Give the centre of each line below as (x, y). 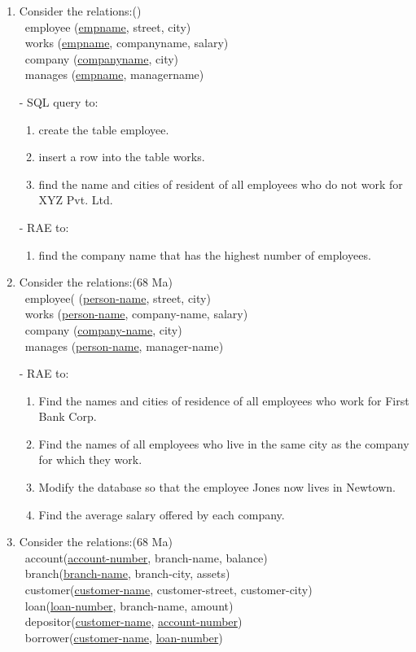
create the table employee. (104, 129)
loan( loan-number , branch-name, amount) (129, 605)
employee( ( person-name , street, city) (118, 298)
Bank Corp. (68, 416)
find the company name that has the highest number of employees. (205, 254)
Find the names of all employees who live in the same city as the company (224, 443)
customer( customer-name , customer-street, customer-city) (169, 590)
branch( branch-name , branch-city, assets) (127, 573)
